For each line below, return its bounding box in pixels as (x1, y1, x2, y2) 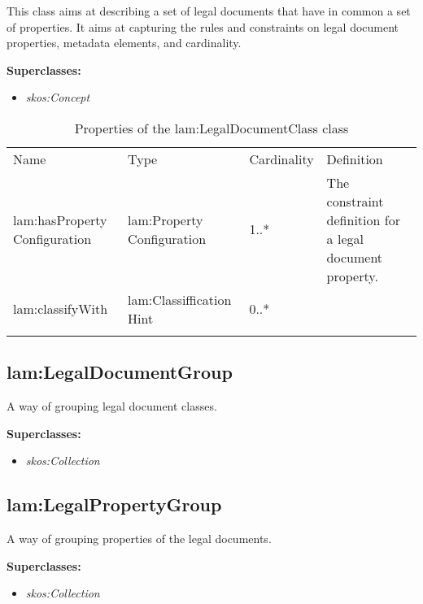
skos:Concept (25, 89, 90, 106)
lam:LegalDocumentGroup (7, 359, 233, 385)
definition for (326, 210, 400, 229)
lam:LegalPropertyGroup (7, 492, 222, 517)
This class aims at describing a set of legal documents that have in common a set (7, 2, 411, 19)
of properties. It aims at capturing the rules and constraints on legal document (7, 18, 399, 35)
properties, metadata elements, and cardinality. (7, 34, 242, 51)
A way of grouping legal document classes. (7, 398, 217, 415)
